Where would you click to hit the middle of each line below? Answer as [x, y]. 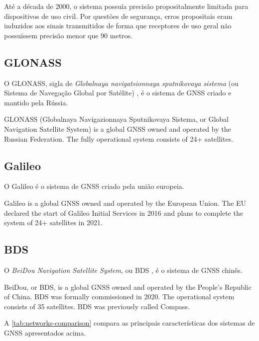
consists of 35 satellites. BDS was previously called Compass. [97, 306]
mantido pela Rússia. [36, 102]
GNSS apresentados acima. [45, 332]
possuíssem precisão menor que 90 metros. [68, 35]
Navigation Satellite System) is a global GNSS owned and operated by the [118, 128]
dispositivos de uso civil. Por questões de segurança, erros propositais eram [118, 16]
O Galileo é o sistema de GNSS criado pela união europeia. [94, 186]
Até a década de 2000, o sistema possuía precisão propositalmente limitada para [126, 6]
